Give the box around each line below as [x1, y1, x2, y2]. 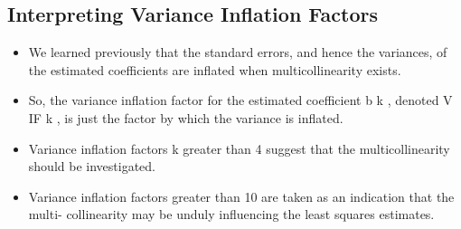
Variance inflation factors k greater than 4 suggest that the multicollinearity [28, 138, 450, 157]
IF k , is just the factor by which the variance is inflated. [28, 108, 343, 127]
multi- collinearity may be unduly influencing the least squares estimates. [28, 205, 435, 224]
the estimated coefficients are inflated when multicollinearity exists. [28, 60, 401, 79]
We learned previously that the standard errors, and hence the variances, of [28, 43, 447, 62]
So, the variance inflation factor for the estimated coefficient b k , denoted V [28, 91, 453, 110]
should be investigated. [28, 157, 155, 176]
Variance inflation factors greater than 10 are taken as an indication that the [28, 186, 455, 205]
